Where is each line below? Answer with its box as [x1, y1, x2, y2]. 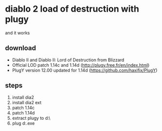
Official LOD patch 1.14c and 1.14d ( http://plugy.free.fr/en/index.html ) [12, 62, 150, 68]
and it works [5, 30, 30, 36]
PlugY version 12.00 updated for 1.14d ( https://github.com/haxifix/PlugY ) [12, 67, 158, 73]
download [5, 44, 36, 52]
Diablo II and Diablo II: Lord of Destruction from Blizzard [12, 57, 124, 63]
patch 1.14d [12, 110, 35, 115]
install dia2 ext [12, 99, 41, 105]
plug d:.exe [12, 120, 35, 126]
